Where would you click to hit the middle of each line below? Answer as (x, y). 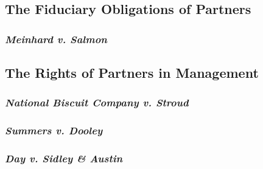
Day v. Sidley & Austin (64, 158)
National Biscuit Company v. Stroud (97, 102)
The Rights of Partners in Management (132, 73)
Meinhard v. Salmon (56, 39)
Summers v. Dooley (54, 130)
